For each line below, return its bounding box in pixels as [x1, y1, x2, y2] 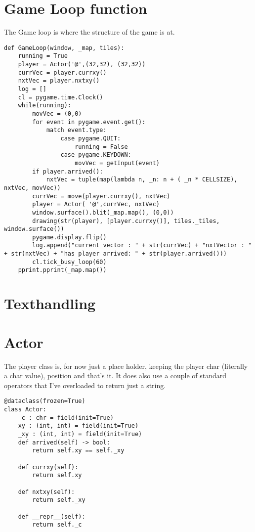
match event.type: [46, 127, 107, 134]
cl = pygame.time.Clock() [18, 93, 103, 101]
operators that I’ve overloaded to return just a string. [4, 380, 166, 390]
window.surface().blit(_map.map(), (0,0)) [32, 209, 174, 216]
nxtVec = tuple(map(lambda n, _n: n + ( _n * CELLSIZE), [46, 176, 238, 183]
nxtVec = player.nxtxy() [18, 77, 100, 85]
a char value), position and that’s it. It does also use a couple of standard [4, 370, 227, 381]
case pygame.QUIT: [60, 134, 121, 142]
